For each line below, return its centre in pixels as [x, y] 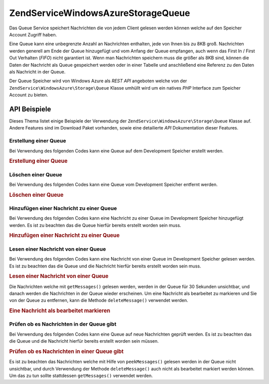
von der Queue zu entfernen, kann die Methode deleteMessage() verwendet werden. [99, 300]
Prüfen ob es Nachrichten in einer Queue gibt [67, 351]
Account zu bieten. [29, 95]
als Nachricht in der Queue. [37, 72]
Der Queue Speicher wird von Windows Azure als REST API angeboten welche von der [98, 81]
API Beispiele [30, 109]
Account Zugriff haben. [33, 34]
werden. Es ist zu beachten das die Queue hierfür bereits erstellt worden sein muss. [95, 225]
